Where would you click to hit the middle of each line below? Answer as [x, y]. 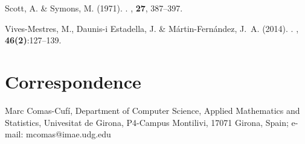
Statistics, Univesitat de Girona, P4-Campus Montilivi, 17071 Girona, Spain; [147, 122]
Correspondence [73, 81]
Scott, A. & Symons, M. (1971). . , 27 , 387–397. [94, 8]
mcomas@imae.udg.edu [68, 134]
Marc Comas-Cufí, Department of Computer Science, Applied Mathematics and [152, 110]
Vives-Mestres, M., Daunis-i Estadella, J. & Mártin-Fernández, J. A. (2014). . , [152, 28]
